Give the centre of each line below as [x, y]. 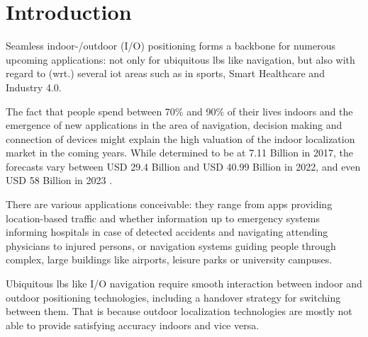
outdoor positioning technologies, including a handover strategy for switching [173, 297]
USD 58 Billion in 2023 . [59, 180]
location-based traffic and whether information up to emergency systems [163, 218]
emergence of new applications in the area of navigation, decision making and [174, 125]
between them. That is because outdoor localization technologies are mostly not [179, 311]
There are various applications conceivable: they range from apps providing [169, 204]
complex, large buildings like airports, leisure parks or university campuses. [169, 259]
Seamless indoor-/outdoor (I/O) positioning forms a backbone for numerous [171, 46]
